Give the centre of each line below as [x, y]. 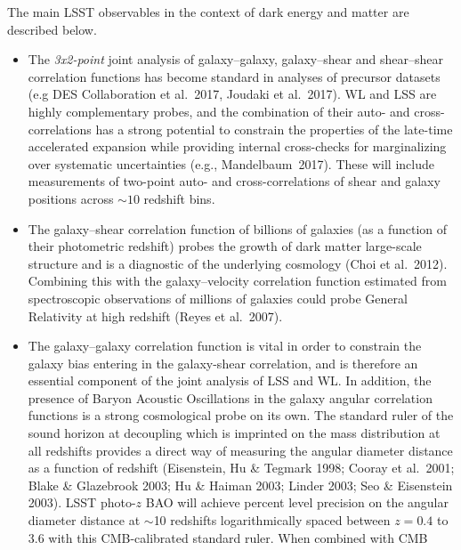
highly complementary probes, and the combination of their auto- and [219, 111]
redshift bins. [179, 198]
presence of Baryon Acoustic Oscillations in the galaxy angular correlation [230, 397]
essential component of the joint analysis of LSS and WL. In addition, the [230, 380]
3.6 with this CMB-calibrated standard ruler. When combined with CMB [228, 537]
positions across [71, 198]
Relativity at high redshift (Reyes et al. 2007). [155, 315]
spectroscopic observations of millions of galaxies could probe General [218, 298]
